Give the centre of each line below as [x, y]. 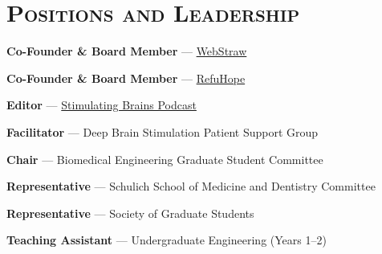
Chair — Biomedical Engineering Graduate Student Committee [165, 159]
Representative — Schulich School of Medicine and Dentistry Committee [191, 186]
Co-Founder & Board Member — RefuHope [126, 78]
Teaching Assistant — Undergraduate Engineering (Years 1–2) [167, 240]
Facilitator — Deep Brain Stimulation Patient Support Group [163, 131]
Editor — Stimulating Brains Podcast [102, 105]
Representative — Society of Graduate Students [130, 213]
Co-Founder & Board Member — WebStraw [127, 51]
